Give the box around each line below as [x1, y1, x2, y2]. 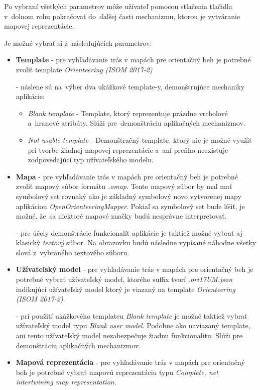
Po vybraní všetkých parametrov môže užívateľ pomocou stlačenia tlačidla [4, 1, 232, 11]
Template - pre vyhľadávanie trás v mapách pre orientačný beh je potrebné [16, 54, 251, 65]
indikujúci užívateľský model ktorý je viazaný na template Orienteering [16, 283, 235, 294]
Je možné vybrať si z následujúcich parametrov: [4, 37, 152, 48]
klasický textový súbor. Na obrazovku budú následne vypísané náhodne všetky [16, 237, 256, 248]
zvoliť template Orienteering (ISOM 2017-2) [16, 64, 153, 74]
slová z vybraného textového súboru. [16, 247, 129, 257]
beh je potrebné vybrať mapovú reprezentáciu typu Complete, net [16, 366, 218, 377]
